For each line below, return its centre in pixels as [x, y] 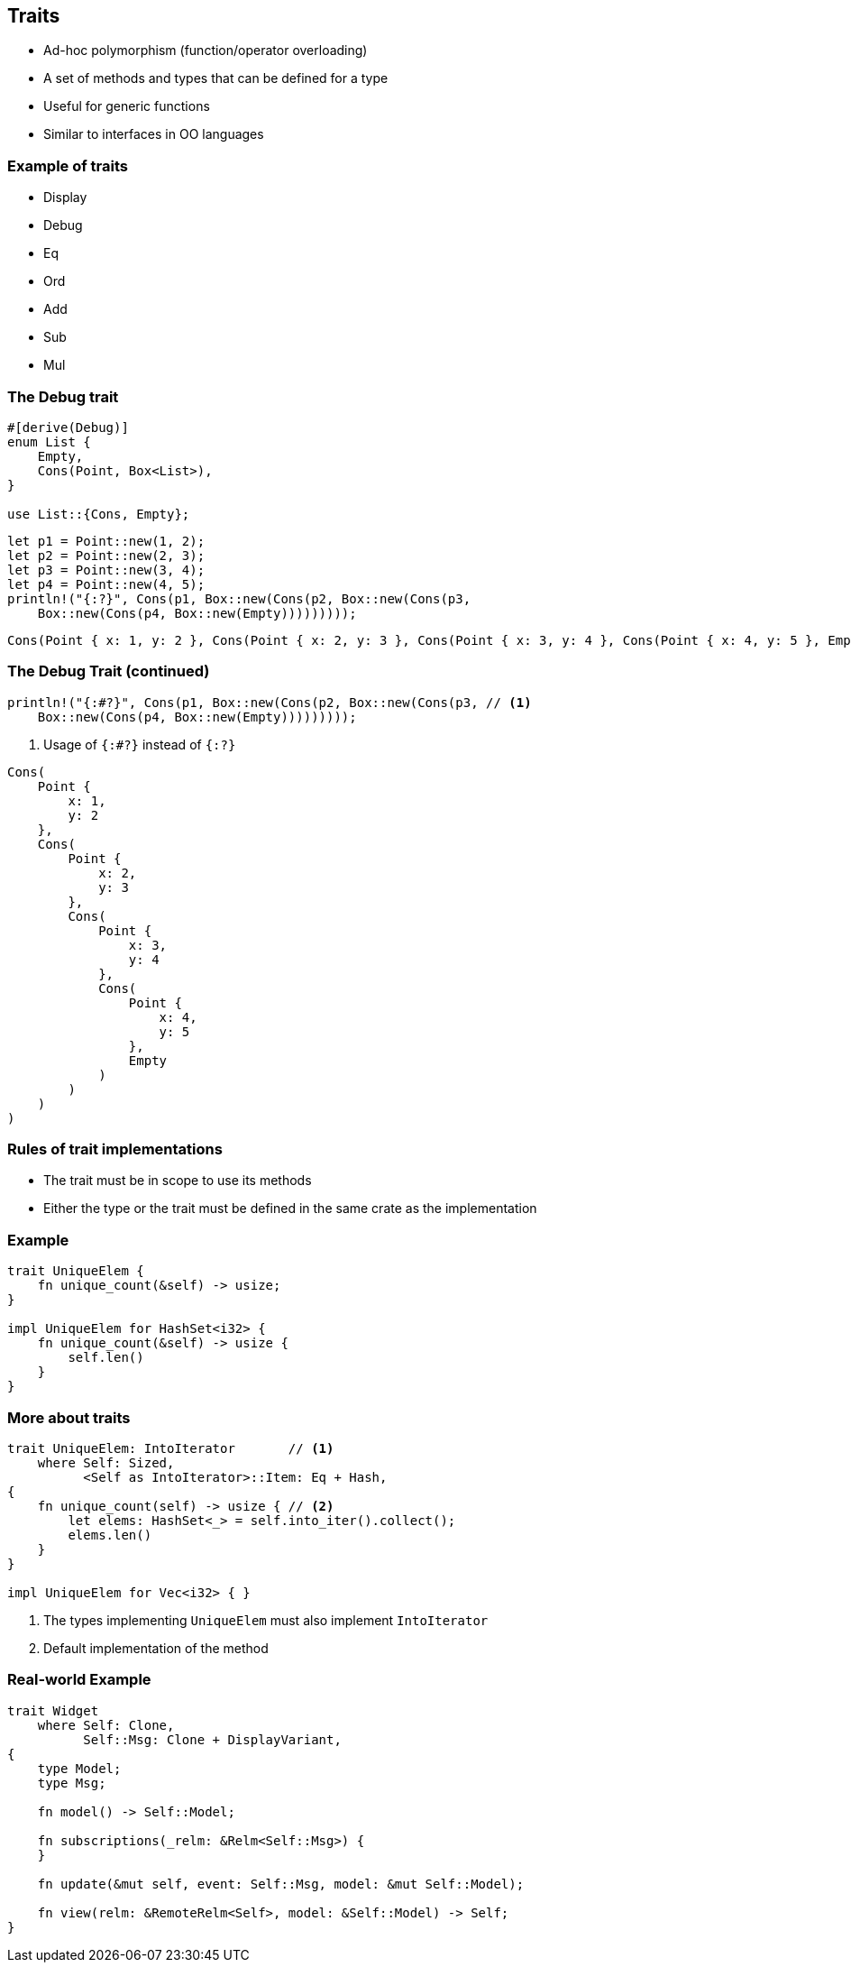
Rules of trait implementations [115, 1149]
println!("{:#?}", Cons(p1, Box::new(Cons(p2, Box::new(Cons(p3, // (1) [270, 702]
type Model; [79, 1768]
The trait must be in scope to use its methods [178, 1181]
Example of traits [68, 165]
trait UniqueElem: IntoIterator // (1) [171, 1448]
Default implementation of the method [156, 1648]
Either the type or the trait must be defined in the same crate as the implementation [290, 1209]
